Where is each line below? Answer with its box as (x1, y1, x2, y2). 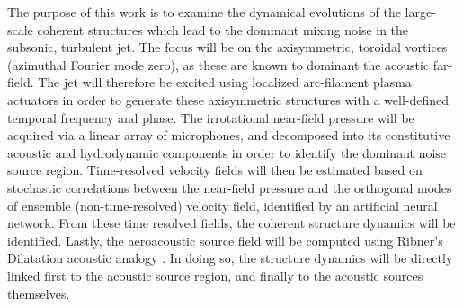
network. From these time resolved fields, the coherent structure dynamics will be (7, 214, 456, 232)
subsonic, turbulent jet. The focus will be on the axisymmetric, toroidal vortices (7, 38, 448, 57)
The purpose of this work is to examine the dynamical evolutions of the (7, 3, 401, 21)
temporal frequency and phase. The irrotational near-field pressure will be (7, 108, 414, 127)
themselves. (7, 284, 70, 302)
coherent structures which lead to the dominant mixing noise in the (37, 20, 409, 39)
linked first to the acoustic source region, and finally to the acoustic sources (7, 266, 423, 284)
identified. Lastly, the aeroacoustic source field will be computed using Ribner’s (7, 231, 443, 249)
